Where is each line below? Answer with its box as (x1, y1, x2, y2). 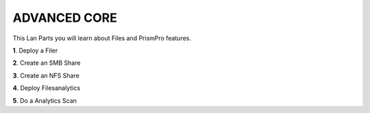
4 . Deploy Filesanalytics (12, 84, 81, 92)
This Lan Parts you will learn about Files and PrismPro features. (12, 34, 192, 42)
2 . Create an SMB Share (12, 59, 81, 67)
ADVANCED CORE (12, 10, 118, 25)
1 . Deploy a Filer (12, 46, 58, 54)
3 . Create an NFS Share (12, 71, 80, 80)
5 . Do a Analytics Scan (12, 96, 77, 105)
